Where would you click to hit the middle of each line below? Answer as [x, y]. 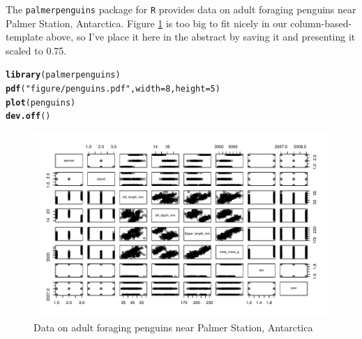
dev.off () [28, 116]
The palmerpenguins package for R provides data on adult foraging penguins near [181, 9]
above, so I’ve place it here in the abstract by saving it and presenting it [201, 37]
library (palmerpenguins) [63, 75]
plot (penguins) [41, 102]
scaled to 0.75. [36, 50]
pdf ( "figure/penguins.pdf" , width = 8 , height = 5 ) [113, 89]
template [24, 37]
